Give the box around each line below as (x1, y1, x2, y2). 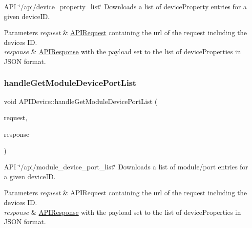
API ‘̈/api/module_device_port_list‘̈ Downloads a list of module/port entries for (4, 162, 248, 172)
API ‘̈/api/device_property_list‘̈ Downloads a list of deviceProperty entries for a (4, 1, 247, 11)
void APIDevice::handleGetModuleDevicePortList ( (4, 96, 158, 106)
